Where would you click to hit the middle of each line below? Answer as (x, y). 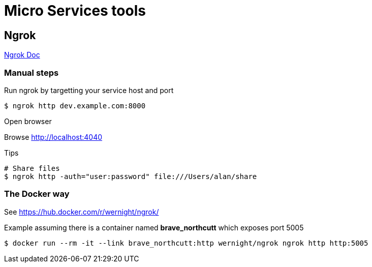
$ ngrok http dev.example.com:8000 (75, 106)
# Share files (32, 168)
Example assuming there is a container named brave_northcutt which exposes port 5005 (154, 227)
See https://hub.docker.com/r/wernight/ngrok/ (82, 212)
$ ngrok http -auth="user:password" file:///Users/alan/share (131, 176)
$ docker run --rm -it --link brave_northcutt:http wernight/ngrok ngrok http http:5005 (186, 243)
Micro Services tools (75, 11)
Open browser (28, 121)
